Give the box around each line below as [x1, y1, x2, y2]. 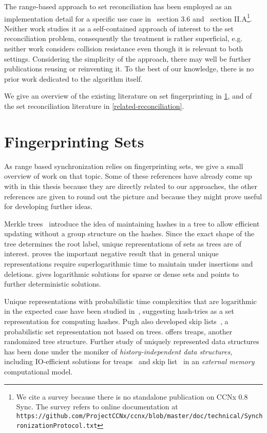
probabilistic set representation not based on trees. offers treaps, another [4, 326, 233, 336]
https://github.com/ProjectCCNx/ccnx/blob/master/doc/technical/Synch [16, 412, 263, 420]
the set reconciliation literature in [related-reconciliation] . [4, 101, 184, 111]
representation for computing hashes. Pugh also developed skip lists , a [4, 316, 228, 327]
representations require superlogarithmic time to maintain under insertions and [4, 258, 253, 269]
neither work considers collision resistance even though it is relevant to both [4, 43, 243, 54]
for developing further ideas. [4, 201, 93, 212]
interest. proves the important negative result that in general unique [4, 248, 219, 259]
